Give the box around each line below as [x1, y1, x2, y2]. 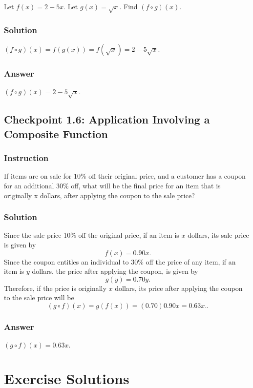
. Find [119, 1, 138, 11]
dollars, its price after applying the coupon [115, 283, 243, 293]
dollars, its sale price [188, 230, 249, 240]
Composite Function [4, 126, 108, 141]
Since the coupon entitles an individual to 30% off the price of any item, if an [4, 256, 236, 266]
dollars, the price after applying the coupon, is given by [32, 266, 198, 276]
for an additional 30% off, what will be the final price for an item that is [4, 180, 221, 190]
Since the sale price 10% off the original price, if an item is [4, 230, 179, 240]
